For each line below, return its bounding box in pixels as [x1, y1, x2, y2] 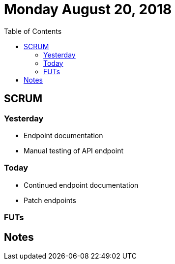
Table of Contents [4, 27, 62, 35]
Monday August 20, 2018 [4, 1, 172, 18]
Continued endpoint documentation [24, 180, 139, 189]
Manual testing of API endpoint [24, 146, 124, 155]
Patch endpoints [24, 196, 76, 205]
